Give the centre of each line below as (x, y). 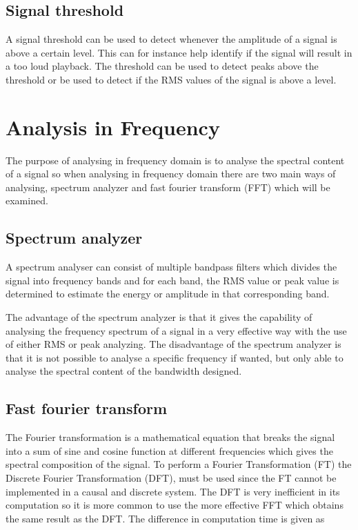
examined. (27, 200)
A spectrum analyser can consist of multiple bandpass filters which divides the (171, 267)
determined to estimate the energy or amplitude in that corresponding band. (168, 294)
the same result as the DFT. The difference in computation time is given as (165, 518)
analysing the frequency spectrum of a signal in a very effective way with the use (176, 330)
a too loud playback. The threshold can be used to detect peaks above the (162, 66)
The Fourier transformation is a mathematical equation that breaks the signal (170, 437)
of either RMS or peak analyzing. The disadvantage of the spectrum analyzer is (173, 344)
